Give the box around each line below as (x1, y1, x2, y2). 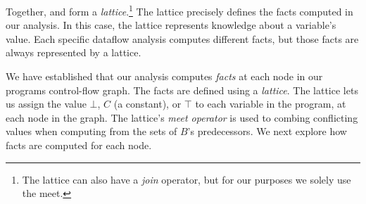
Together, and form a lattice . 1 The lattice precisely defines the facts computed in (6, 2, 353, 18)
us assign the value (6, 96, 87, 111)
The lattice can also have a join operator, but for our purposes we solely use (22, 172, 351, 186)
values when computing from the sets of (6, 124, 177, 139)
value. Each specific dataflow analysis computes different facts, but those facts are (6, 31, 359, 46)
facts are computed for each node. (6, 138, 152, 152)
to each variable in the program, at (195, 96, 346, 111)
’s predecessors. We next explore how (187, 124, 347, 139)
